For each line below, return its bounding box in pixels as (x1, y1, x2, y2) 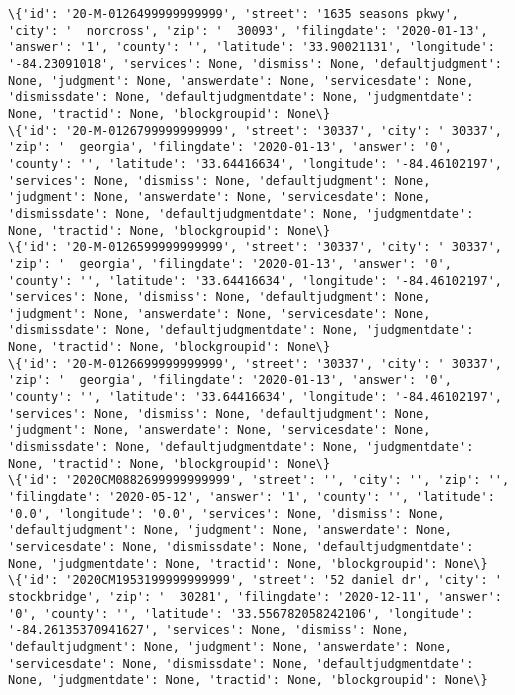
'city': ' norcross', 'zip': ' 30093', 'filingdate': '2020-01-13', (8, 23, 488, 38)
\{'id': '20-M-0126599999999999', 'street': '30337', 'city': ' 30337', (8, 240, 502, 255)
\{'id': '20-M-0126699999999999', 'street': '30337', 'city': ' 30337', (8, 356, 502, 371)
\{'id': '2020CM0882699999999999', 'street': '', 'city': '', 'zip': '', (8, 473, 510, 488)
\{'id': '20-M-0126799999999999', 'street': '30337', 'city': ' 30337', (8, 123, 502, 138)
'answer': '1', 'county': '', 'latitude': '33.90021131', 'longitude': (8, 40, 495, 55)
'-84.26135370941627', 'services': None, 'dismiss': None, (8, 623, 409, 638)
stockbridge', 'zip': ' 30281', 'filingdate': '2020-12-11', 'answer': (8, 589, 502, 604)
